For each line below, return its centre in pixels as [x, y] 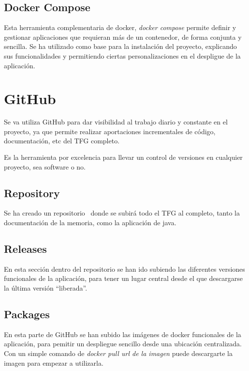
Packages [27, 314]
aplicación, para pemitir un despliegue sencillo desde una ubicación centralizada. [123, 344]
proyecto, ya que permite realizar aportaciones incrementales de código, [110, 131]
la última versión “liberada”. [46, 288]
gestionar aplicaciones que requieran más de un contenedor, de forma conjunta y [123, 37]
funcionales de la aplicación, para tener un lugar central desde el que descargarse [124, 278]
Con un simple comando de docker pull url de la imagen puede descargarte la [118, 353]
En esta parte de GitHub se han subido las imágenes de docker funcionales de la [123, 334]
